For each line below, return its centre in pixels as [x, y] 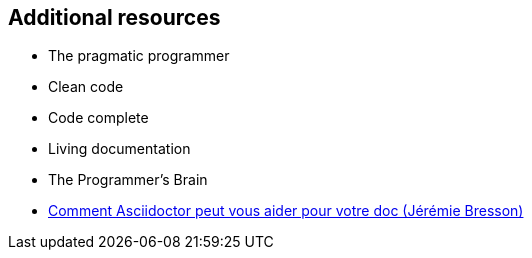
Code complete [98, 118]
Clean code [86, 87]
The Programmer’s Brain [128, 180]
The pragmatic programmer [139, 56]
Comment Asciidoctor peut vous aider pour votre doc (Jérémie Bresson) [286, 211]
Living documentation [119, 149]
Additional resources [114, 17]
